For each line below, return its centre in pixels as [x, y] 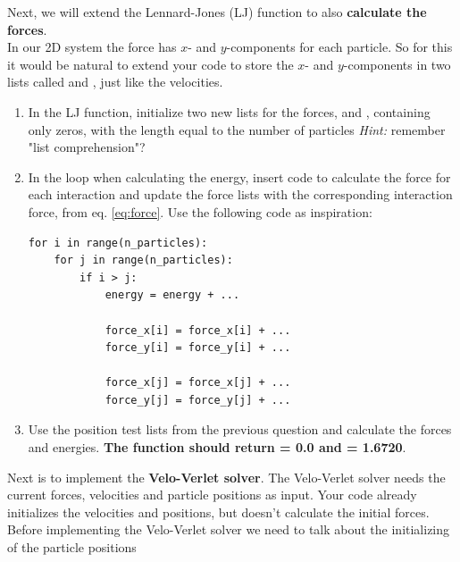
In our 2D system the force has [92, 47]
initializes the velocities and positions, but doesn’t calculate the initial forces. [218, 512]
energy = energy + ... [172, 295]
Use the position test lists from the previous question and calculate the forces [240, 429]
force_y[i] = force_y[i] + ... [198, 348]
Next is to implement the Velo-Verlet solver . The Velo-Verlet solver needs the [226, 477]
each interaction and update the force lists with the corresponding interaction [240, 194]
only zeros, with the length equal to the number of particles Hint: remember [237, 129]
